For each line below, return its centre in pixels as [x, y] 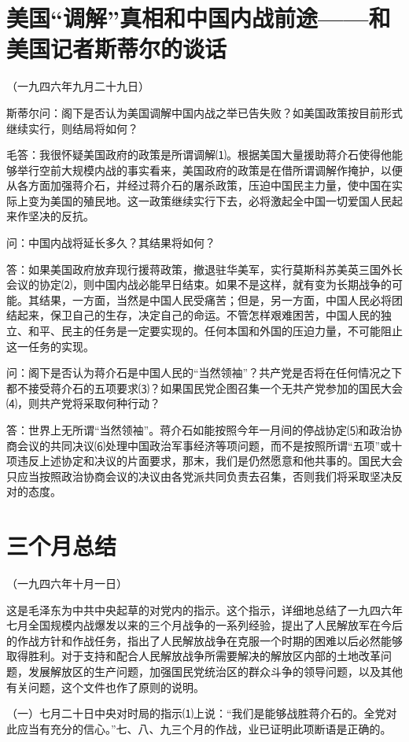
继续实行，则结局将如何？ [72, 128]
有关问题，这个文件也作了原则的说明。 [105, 687]
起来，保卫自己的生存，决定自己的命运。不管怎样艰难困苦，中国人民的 [199, 315]
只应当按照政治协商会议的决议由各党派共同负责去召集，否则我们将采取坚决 [199, 476]
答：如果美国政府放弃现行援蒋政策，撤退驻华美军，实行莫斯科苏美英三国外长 [204, 269]
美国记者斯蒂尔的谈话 [117, 48]
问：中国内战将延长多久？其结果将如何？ [111, 243]
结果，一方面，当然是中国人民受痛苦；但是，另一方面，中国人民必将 [215, 299]
